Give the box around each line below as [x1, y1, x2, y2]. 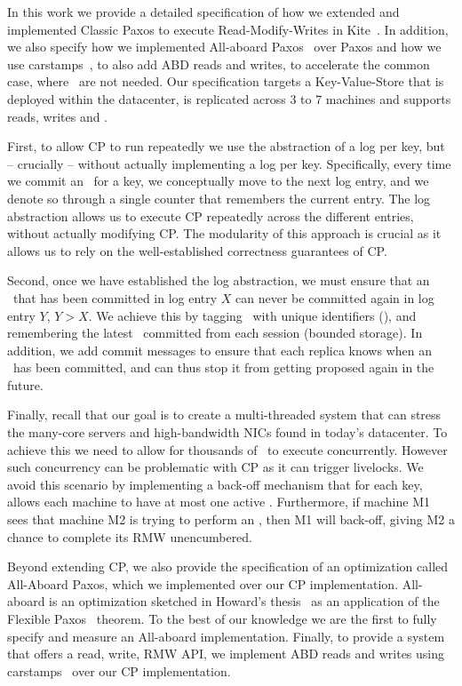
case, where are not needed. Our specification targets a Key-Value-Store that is [7, 72, 444, 91]
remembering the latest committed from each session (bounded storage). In [7, 323, 423, 342]
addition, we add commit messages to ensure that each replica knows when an [7, 340, 432, 359]
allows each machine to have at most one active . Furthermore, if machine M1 [7, 492, 431, 511]
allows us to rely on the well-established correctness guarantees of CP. [7, 241, 387, 259]
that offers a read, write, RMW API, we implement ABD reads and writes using [7, 644, 445, 663]
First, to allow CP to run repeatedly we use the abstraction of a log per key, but [7, 137, 445, 156]
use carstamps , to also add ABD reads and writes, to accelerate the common [7, 54, 430, 73]
